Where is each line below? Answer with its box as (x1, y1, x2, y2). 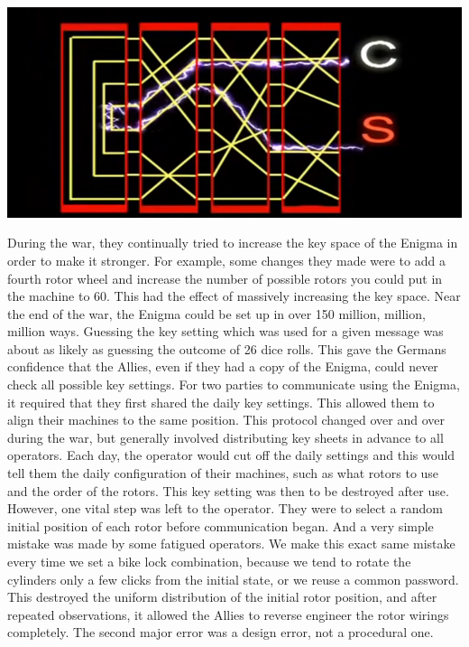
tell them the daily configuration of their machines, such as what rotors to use (7, 464, 439, 483)
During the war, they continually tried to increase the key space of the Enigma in (7, 233, 458, 252)
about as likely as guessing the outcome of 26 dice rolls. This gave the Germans (7, 339, 446, 358)
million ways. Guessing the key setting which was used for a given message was (7, 322, 444, 341)
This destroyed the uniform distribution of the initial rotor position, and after (7, 587, 437, 606)
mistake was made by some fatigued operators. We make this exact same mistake (7, 534, 455, 553)
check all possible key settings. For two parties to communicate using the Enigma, (7, 375, 460, 394)
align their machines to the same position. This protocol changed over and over (7, 410, 446, 429)
